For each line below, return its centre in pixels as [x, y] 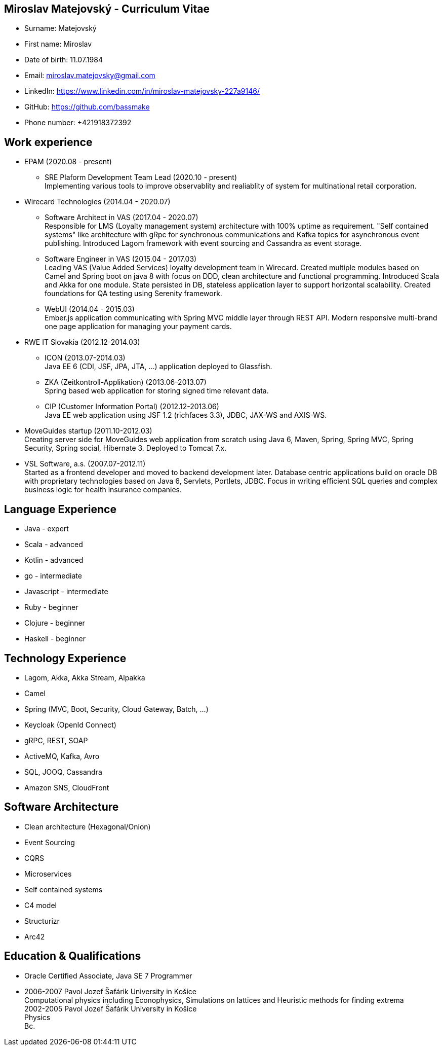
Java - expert [47, 529]
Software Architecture [62, 807]
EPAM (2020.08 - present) [68, 162]
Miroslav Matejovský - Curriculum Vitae [107, 9]
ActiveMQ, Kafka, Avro [62, 756]
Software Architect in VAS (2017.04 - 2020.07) [122, 218]
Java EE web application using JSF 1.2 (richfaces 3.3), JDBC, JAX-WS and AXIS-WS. [186, 415]
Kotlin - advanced [54, 560]
